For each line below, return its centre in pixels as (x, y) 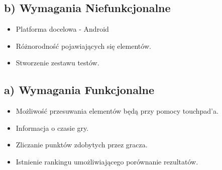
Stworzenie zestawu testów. (58, 63)
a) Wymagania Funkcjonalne (79, 90)
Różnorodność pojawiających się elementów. (83, 46)
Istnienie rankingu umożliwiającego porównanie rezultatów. (107, 161)
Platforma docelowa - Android (62, 29)
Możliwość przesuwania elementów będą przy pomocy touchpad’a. (117, 111)
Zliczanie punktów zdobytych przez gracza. (82, 145)
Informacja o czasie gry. (52, 127)
